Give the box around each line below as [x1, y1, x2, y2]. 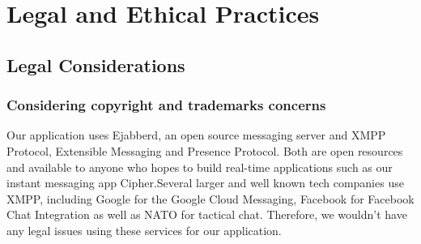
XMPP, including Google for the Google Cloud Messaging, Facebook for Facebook [6, 190, 415, 207]
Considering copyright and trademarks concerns [6, 95, 326, 115]
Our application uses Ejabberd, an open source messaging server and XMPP [6, 126, 386, 143]
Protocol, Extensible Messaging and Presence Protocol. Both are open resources [6, 142, 403, 159]
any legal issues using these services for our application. [6, 221, 282, 238]
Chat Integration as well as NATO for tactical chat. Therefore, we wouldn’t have [6, 206, 407, 223]
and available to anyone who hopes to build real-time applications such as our [6, 158, 393, 175]
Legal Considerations [6, 52, 185, 77]
